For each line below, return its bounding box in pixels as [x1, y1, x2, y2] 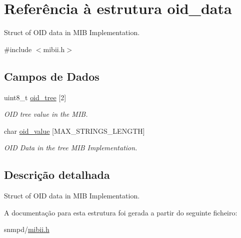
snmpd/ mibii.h [4, 224, 49, 234]
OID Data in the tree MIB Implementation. [4, 142, 137, 153]
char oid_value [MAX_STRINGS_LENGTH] [4, 125, 145, 136]
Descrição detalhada [4, 167, 110, 182]
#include [4, 44, 32, 54]
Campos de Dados [4, 68, 99, 84]
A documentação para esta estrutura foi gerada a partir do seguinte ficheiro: [4, 207, 237, 217]
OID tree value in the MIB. [4, 109, 88, 119]
